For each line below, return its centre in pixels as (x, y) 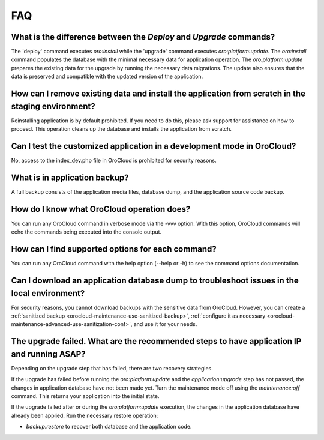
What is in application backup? (70, 177)
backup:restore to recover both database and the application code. (109, 427)
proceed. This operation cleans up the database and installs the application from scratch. (121, 129)
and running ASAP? (49, 354)
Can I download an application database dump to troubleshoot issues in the (155, 280)
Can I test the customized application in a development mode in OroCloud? (154, 146)
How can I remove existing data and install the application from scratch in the (158, 94)
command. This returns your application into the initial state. (85, 396)
